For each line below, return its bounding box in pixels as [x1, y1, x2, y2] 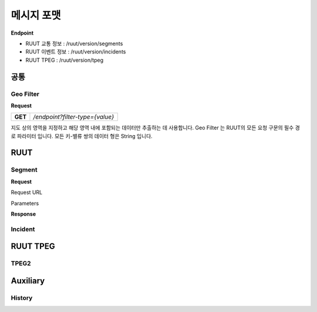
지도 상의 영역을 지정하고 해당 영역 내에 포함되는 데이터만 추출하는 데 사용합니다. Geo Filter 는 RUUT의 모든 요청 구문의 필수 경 [11, 124, 301, 132]
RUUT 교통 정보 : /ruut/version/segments [25, 40, 123, 47]
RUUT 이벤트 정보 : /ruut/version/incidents [25, 48, 126, 55]
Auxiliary [11, 276, 45, 286]
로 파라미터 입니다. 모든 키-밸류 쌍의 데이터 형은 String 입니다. [11, 132, 153, 139]
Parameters [11, 200, 39, 207]
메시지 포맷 [11, 9, 61, 22]
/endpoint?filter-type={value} [33, 113, 114, 121]
